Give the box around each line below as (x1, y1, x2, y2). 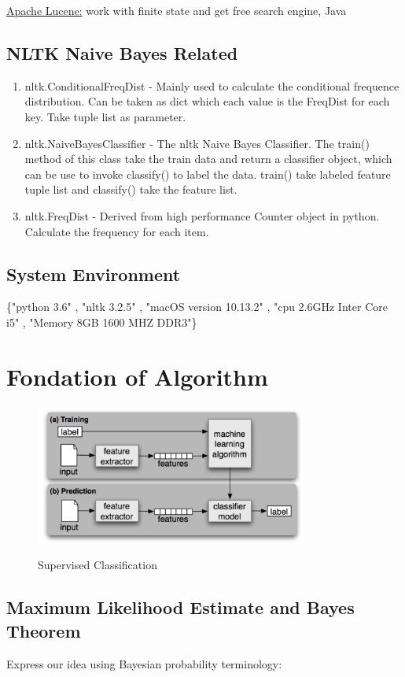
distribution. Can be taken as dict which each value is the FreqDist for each (24, 93, 390, 109)
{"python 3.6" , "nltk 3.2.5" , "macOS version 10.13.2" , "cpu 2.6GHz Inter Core (6, 298, 388, 315)
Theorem (6, 618, 81, 642)
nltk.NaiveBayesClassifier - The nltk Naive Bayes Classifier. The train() (24, 135, 370, 151)
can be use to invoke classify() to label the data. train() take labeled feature (24, 165, 391, 182)
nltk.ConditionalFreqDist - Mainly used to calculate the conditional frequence (24, 77, 399, 94)
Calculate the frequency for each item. (24, 223, 209, 239)
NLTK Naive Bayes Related (6, 40, 238, 65)
